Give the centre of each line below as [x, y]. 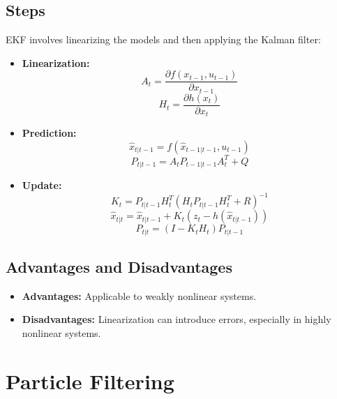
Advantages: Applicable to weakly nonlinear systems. [139, 295]
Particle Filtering [90, 381]
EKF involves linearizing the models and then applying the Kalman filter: [163, 39]
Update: [42, 185]
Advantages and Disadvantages [119, 266]
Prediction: [49, 133]
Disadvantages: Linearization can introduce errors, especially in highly [177, 319]
